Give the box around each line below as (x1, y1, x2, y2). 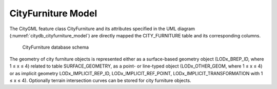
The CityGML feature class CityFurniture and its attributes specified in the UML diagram (9, 26, 195, 32)
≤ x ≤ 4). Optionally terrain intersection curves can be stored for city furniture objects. (9, 77, 192, 83)
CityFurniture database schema (22, 44, 89, 51)
